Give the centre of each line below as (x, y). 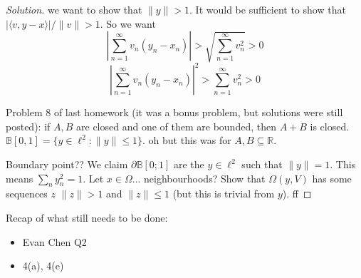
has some (332, 178)
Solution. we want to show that (74, 9)
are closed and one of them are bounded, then (176, 126)
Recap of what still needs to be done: (87, 218)
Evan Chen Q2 (54, 241)
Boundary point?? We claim (67, 164)
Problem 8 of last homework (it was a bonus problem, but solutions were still (174, 112)
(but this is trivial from (224, 194)
